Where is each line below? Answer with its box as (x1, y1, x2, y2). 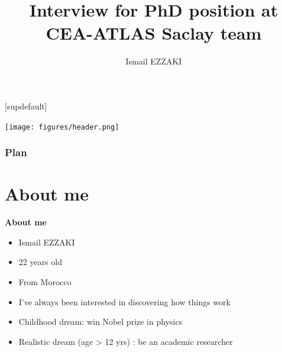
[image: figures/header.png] (5, 122, 119, 131)
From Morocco (18, 275, 72, 288)
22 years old (18, 256, 63, 268)
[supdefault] (5, 99, 47, 112)
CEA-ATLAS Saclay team (46, 21, 262, 45)
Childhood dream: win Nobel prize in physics (18, 315, 183, 328)
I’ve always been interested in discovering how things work (18, 295, 231, 308)
